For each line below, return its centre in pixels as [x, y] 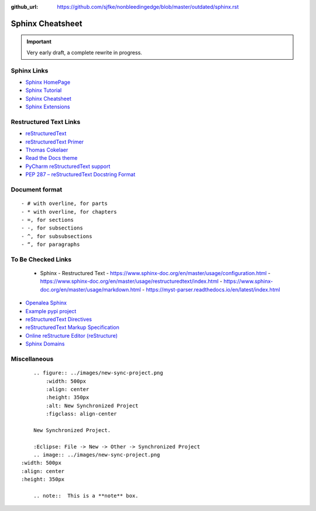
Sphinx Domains [45, 344]
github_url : [24, 7]
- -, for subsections [52, 228]
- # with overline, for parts [65, 204]
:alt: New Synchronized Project [92, 406]
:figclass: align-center [81, 414]
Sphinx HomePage [48, 82]
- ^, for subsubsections [57, 236]
